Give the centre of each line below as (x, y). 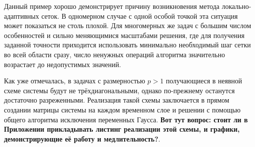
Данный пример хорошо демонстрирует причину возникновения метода (112, 6)
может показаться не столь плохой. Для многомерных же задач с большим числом (128, 25)
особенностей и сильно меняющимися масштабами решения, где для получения (124, 35)
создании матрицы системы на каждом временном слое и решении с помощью (122, 109)
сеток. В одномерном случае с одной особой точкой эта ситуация (139, 16)
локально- (236, 6)
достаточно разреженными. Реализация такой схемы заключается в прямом (117, 100)
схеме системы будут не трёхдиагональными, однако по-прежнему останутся (119, 90)
